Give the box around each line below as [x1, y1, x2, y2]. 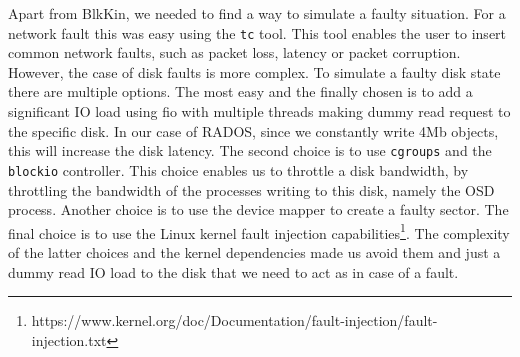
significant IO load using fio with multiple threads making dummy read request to [8, 101, 511, 122]
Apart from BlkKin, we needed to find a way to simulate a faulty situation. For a [8, 3, 506, 23]
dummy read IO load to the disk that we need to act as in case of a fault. [8, 261, 459, 282]
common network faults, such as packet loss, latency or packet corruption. [8, 42, 461, 63]
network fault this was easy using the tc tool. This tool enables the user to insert [8, 22, 507, 43]
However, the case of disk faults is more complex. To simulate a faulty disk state [8, 61, 501, 82]
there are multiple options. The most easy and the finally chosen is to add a [8, 81, 473, 102]
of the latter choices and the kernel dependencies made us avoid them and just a [8, 241, 501, 262]
